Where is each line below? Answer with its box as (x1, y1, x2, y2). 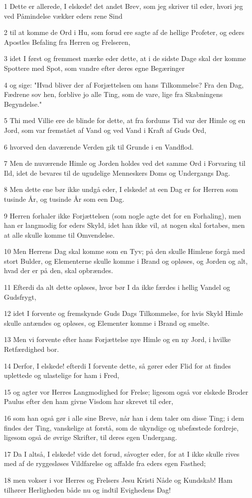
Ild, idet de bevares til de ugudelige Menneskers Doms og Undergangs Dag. (4, 167, 230, 178)
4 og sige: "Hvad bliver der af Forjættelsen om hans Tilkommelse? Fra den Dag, (4, 79, 244, 90)
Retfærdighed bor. (4, 344, 59, 354)
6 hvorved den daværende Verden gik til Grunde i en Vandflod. (4, 141, 194, 152)
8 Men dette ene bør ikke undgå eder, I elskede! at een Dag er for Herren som (4, 184, 238, 194)
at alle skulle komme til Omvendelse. (4, 229, 115, 240)
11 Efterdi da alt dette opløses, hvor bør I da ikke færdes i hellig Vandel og (4, 282, 230, 292)
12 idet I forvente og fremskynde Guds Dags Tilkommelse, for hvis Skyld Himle (4, 308, 243, 318)
